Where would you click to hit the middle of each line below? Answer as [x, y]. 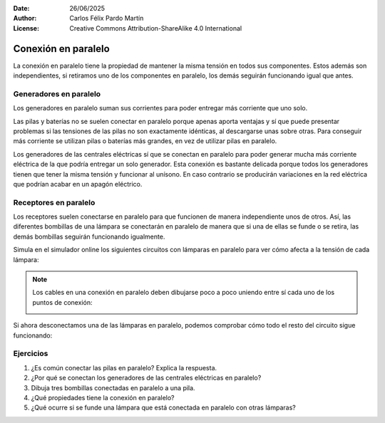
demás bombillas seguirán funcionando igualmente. [89, 236]
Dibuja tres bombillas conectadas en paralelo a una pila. [113, 387]
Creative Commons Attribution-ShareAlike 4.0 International [156, 28]
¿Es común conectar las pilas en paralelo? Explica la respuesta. [124, 367]
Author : [25, 19]
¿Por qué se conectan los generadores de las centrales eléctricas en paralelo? [146, 378]
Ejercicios [31, 354]
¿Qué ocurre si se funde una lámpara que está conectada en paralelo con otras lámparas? [163, 408]
